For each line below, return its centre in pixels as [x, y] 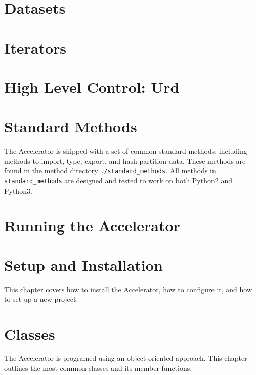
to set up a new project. [41, 299]
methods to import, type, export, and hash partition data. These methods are [125, 160]
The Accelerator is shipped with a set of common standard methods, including [126, 151]
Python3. [18, 190]
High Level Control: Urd [92, 87]
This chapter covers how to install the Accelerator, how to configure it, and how [128, 289]
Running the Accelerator [92, 225]
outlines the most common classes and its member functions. [98, 368]
